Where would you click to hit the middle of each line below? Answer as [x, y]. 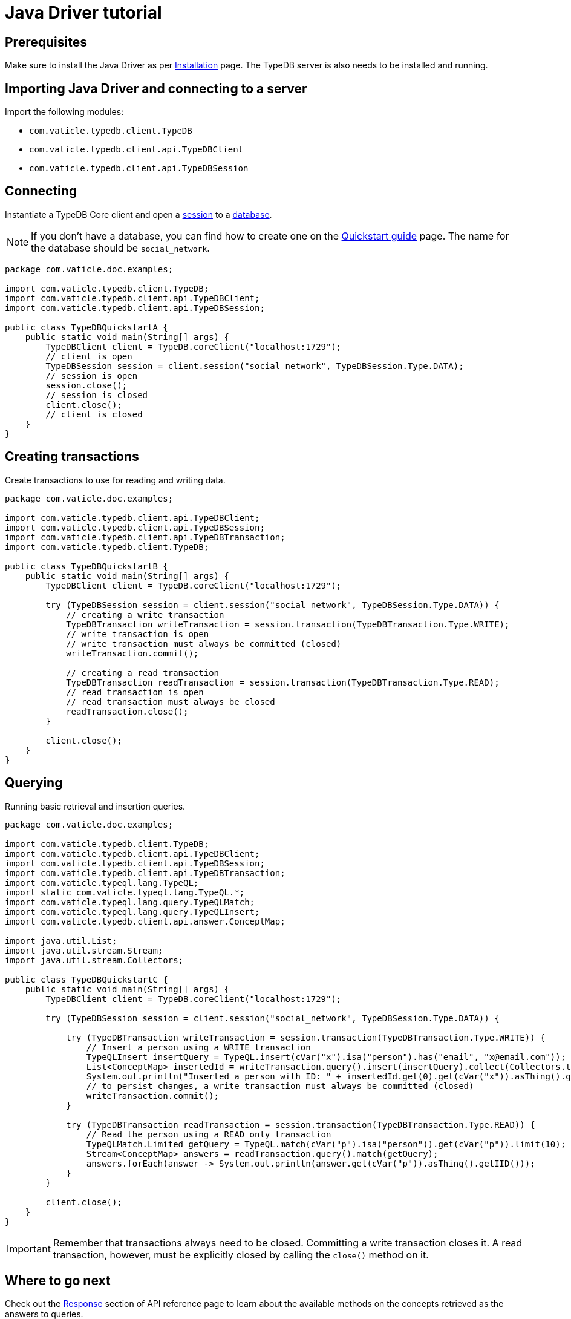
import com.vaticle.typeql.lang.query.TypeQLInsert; [132, 912]
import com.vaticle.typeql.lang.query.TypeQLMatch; [130, 902]
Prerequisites [46, 42]
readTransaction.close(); [127, 711]
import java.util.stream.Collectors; [94, 960]
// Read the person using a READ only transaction [209, 1134]
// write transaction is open [138, 634]
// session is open [92, 375]
